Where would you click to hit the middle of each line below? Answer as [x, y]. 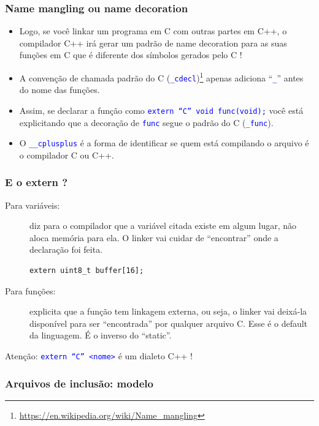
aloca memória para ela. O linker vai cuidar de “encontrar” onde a [154, 237]
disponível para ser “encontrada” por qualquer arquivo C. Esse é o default [169, 323]
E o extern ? [37, 182]
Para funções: [30, 290]
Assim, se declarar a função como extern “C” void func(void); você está [161, 110]
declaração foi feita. [66, 249]
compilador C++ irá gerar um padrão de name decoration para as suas [153, 43]
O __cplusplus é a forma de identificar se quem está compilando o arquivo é [164, 143]
